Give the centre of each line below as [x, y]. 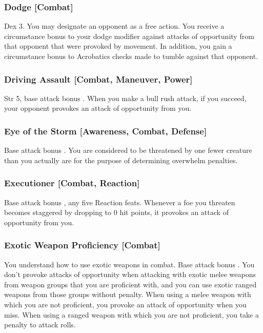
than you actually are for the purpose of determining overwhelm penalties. [121, 160]
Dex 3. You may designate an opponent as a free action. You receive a [114, 26]
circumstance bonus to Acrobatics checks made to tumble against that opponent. [131, 56]
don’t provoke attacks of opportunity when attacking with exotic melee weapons [130, 274]
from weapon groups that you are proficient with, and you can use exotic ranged [130, 284]
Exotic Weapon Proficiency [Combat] [82, 245]
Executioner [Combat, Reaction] [72, 183]
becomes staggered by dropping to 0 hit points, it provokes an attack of [116, 212]
